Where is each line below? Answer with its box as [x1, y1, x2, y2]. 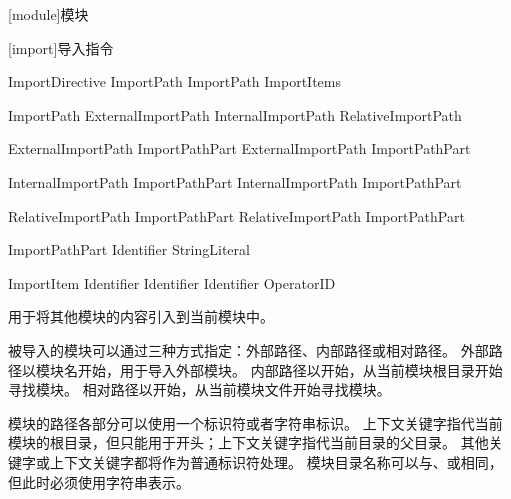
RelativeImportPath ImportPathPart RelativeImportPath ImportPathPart [8, 205, 465, 226]
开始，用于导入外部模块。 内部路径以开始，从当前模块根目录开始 [77, 359, 503, 380]
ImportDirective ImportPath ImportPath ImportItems [8, 71, 341, 92]
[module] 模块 [8, 4, 89, 24]
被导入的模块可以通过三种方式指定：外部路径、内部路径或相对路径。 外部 [8, 339, 489, 360]
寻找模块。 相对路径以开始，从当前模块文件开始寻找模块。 [8, 379, 391, 400]
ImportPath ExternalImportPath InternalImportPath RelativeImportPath [8, 104, 462, 125]
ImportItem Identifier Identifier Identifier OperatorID [8, 272, 336, 293]
